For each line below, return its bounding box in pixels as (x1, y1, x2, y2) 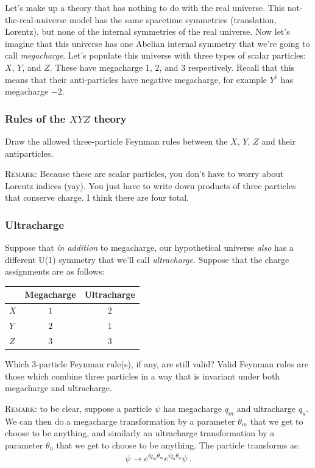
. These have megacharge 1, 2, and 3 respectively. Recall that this (49, 60, 295, 73)
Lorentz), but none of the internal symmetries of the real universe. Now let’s (5, 25, 290, 38)
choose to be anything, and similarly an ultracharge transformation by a (5, 427, 275, 439)
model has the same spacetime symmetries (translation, (69, 13, 277, 26)
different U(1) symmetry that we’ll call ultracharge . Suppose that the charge (5, 253, 289, 265)
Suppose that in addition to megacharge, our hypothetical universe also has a (5, 241, 294, 254)
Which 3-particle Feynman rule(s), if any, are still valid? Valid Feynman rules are (5, 358, 308, 370)
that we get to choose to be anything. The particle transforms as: (56, 438, 300, 451)
